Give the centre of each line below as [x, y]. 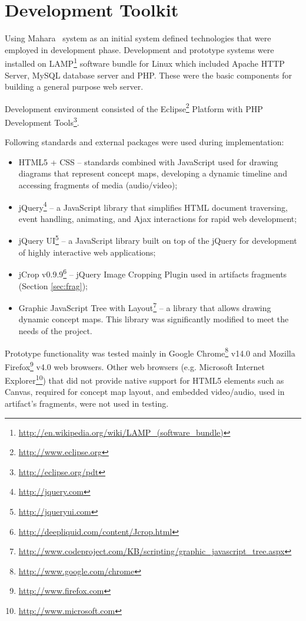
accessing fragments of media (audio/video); [98, 185]
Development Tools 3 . [42, 121]
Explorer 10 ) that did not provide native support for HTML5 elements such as [144, 379]
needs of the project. [55, 331]
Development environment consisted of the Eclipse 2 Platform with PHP [134, 107]
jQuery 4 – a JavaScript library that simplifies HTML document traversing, [153, 206]
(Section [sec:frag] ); [53, 285]
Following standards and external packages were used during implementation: [144, 142]
